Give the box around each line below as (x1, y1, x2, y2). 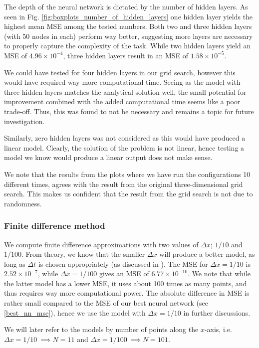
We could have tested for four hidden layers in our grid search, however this (4, 67, 236, 77)
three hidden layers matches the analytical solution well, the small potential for (4, 86, 247, 97)
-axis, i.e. (204, 324, 232, 335)
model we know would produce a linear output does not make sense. (4, 152, 213, 163)
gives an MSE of (99, 268, 149, 279)
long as (4, 258, 25, 269)
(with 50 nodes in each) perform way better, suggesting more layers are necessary (4, 30, 253, 41)
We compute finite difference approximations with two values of (4, 239, 199, 249)
